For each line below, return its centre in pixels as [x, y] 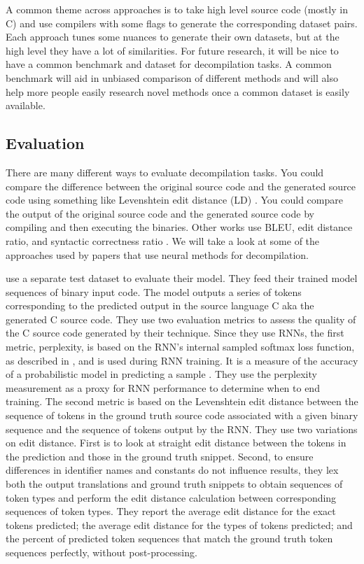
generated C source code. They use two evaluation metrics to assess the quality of [181, 319]
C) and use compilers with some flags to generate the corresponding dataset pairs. [182, 23]
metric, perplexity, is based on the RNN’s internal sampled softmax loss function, [180, 347]
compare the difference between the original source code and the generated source [181, 186]
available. [26, 105]
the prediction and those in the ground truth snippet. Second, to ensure [160, 456]
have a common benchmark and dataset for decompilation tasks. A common [169, 64]
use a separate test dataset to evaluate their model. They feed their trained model [182, 278]
